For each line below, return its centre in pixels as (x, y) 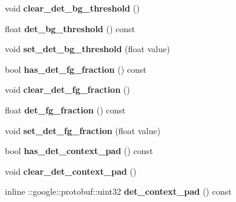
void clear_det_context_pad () (71, 171)
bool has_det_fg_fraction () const (76, 69)
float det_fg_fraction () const (65, 109)
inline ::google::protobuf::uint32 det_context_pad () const (118, 191)
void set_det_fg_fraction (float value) (83, 130)
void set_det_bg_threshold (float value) (88, 49)
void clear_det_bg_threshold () (72, 8)
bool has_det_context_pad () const (79, 151)
